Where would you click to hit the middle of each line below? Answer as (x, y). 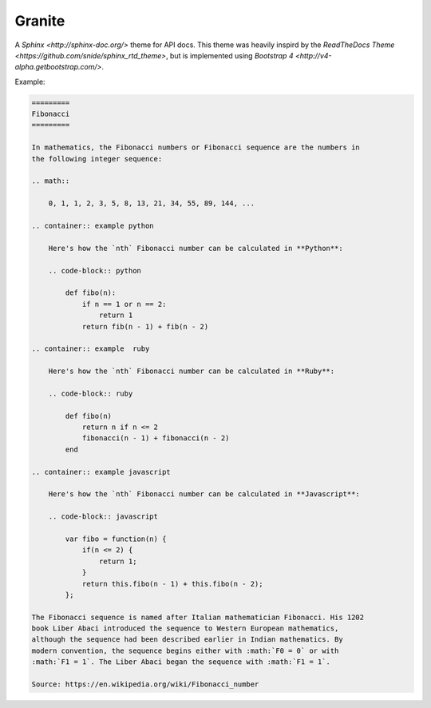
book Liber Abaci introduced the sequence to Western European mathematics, (185, 628)
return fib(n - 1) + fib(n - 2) (145, 326)
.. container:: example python (93, 226)
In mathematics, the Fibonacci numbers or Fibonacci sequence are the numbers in (196, 147)
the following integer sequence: (97, 159)
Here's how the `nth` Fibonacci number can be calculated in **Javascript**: (204, 494)
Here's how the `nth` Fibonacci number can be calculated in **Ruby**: (192, 371)
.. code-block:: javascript (103, 517)
